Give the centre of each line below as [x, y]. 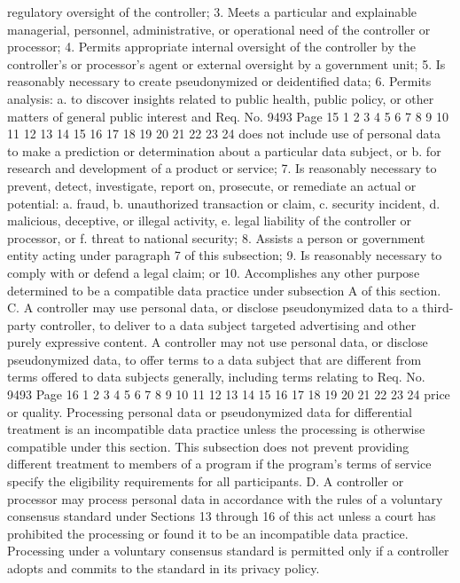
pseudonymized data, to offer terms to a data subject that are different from [214, 359]
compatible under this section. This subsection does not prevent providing [208, 446]
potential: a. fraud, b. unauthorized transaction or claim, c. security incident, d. [224, 203]
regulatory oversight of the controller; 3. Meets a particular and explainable [212, 12]
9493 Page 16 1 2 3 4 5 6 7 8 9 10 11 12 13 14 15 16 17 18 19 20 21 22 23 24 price [229, 394]
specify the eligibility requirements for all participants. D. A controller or [206, 481]
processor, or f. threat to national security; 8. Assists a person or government [216, 237]
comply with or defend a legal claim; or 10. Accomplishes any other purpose [214, 272]
